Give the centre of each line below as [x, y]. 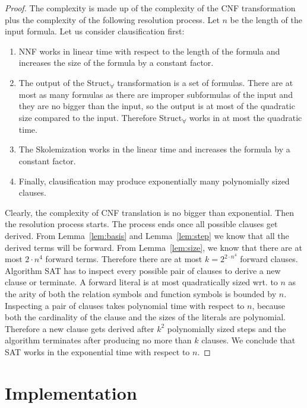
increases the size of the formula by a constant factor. [116, 63]
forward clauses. [269, 259]
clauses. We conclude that [249, 340]
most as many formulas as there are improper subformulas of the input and [156, 94]
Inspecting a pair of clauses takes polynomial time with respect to [125, 305]
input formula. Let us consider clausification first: [95, 31]
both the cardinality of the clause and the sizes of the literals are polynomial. [145, 317]
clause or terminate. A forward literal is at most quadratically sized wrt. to [141, 282]
